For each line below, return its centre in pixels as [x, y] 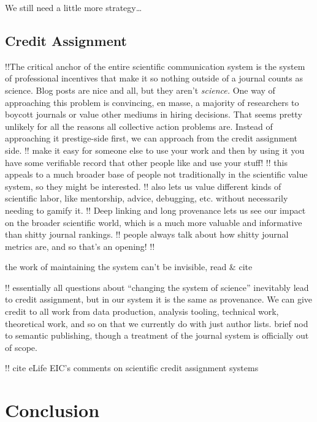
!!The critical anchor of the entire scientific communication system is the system [155, 66]
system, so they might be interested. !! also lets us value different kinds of [143, 186]
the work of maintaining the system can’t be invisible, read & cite [129, 267]
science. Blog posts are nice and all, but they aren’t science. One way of [140, 90]
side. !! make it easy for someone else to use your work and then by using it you [155, 150]
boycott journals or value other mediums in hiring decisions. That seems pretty [154, 114]
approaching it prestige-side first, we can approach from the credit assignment [151, 138]
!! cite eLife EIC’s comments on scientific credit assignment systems [132, 368]
